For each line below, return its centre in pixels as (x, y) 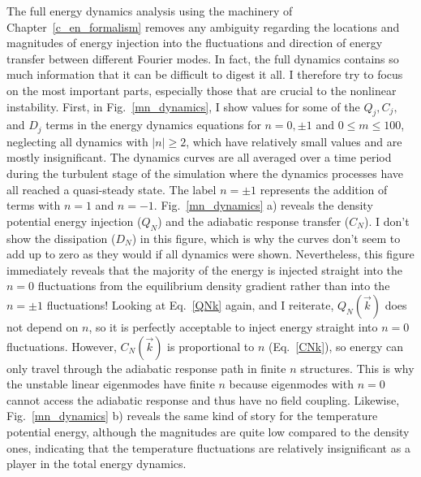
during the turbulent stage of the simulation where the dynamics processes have (205, 173)
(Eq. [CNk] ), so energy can (335, 346)
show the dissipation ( (61, 238)
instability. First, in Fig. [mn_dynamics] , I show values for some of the (183, 106)
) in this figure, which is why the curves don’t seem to (266, 238)
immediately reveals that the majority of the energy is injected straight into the (205, 269)
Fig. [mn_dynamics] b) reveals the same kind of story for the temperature (192, 416)
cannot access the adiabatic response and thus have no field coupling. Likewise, (203, 399)
